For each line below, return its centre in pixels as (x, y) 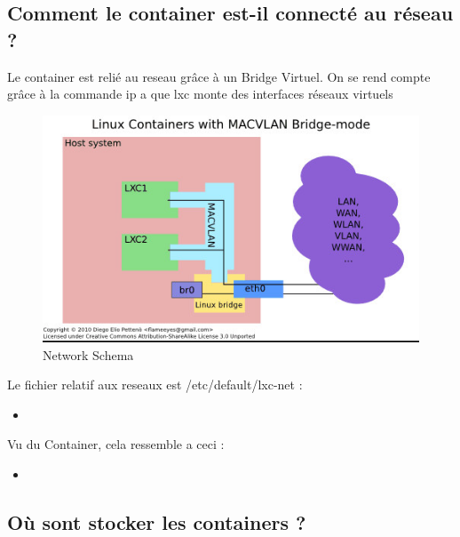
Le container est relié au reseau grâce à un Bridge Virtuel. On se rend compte (219, 76)
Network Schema (88, 354)
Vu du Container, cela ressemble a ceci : (116, 444)
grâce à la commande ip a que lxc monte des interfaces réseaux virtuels (200, 94)
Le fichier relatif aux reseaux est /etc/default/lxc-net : (155, 385)
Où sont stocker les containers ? (157, 521)
